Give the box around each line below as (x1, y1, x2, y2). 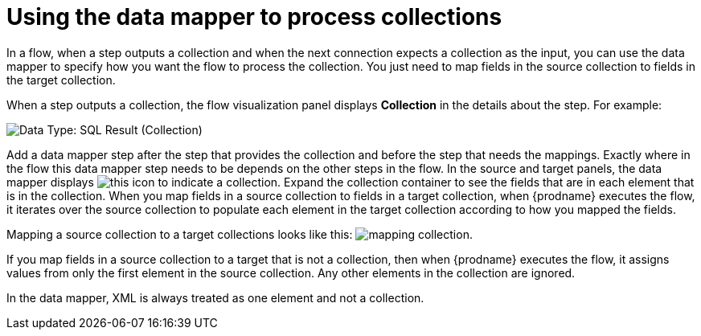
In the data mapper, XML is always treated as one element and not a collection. (6, 290, 424, 305)
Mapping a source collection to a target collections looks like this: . (6, 227, 473, 241)
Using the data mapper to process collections (6, 3, 502, 31)
